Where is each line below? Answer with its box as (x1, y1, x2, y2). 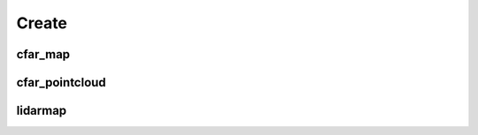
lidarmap (16, 103, 67, 118)
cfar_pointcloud (16, 75, 106, 90)
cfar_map (16, 47, 71, 62)
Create (16, 13, 68, 33)
